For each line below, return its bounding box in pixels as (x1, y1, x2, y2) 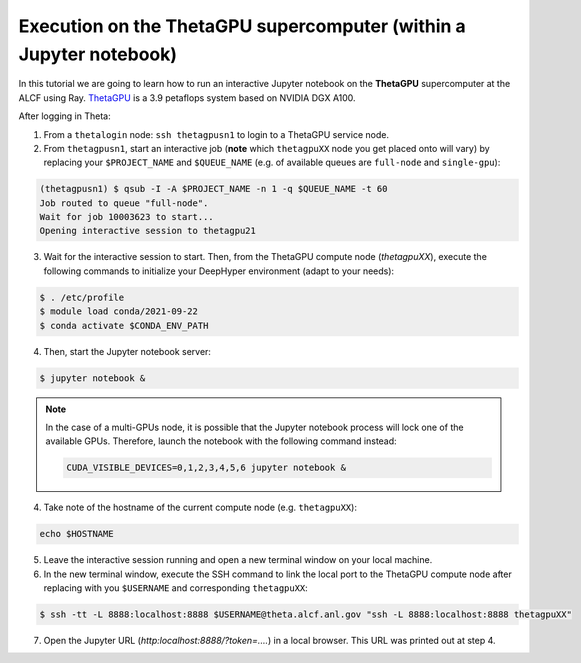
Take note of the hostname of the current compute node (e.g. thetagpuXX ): (43, 501, 357, 514)
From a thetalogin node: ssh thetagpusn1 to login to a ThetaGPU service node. (43, 128, 390, 140)
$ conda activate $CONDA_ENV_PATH (39, 320, 209, 331)
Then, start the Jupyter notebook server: (43, 345, 212, 357)
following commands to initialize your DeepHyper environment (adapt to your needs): (43, 265, 395, 277)
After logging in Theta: (18, 110, 111, 122)
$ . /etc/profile (39, 291, 125, 303)
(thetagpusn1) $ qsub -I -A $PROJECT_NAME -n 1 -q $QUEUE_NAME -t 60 (39, 183, 388, 195)
